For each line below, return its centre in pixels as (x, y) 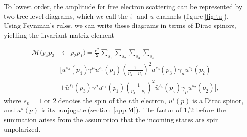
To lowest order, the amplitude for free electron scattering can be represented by (123, 6)
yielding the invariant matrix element (59, 34)
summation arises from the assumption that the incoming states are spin (111, 119)
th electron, (149, 100)
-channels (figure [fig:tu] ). (191, 16)
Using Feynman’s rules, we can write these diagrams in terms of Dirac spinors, (120, 25)
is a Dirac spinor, (218, 100)
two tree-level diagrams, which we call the (66, 16)
